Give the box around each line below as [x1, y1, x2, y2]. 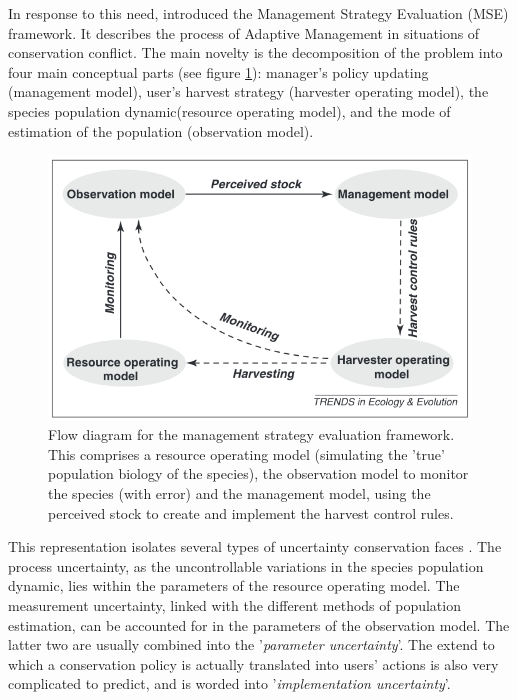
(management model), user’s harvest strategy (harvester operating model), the [8, 81, 489, 102]
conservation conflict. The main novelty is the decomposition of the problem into [8, 42, 503, 63]
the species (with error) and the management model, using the [48, 483, 431, 504]
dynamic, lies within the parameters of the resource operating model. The [8, 575, 460, 596]
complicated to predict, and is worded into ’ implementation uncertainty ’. [8, 673, 451, 694]
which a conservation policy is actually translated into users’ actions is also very [8, 653, 499, 674]
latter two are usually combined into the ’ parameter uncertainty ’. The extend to [8, 634, 495, 655]
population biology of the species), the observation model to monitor [48, 463, 469, 484]
